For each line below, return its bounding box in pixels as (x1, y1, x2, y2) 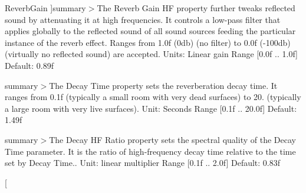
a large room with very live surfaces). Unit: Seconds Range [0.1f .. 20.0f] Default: (5, 102, 297, 114)
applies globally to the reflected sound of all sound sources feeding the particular (5, 25, 296, 37)
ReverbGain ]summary (5, 2, 86, 14)
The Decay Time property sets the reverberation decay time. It (49, 79, 278, 91)
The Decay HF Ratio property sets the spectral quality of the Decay (49, 133, 296, 145)
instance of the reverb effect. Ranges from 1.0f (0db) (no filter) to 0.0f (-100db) (5, 36, 291, 48)
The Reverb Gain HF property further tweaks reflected (97, 2, 295, 14)
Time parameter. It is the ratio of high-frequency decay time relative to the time (5, 145, 296, 157)
